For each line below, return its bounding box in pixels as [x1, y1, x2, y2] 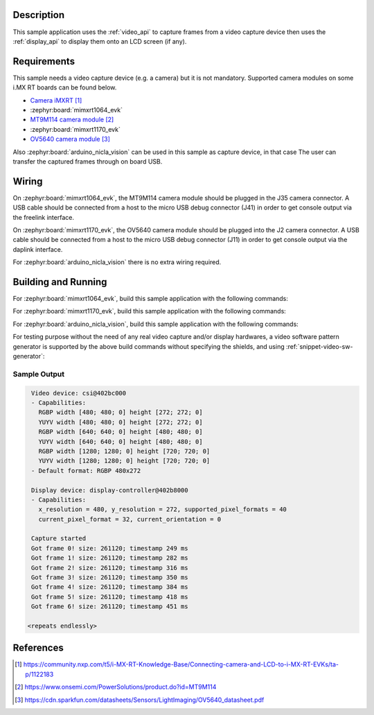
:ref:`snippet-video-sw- [285, 342, 353, 350]
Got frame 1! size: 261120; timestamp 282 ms [31, 554, 188, 562]
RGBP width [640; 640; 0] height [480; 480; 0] [38, 428, 204, 436]
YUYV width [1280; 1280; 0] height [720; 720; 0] [38, 457, 211, 465]
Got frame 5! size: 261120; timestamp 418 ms [31, 593, 188, 601]
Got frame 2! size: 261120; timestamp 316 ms [31, 564, 188, 571]
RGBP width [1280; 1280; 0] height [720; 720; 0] [38, 447, 211, 455]
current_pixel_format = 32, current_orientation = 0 [38, 515, 222, 523]
